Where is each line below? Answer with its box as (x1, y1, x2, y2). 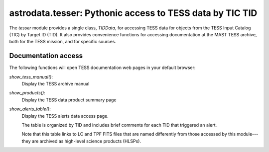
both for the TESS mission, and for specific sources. (9, 39, 117, 45)
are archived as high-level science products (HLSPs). (31, 138, 141, 144)
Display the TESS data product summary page (21, 97, 117, 103)
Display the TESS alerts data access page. (21, 113, 109, 119)
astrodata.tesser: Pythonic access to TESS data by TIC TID (9, 7, 258, 18)
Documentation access (9, 52, 83, 60)
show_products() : (9, 90, 46, 96)
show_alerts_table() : (9, 106, 51, 112)
